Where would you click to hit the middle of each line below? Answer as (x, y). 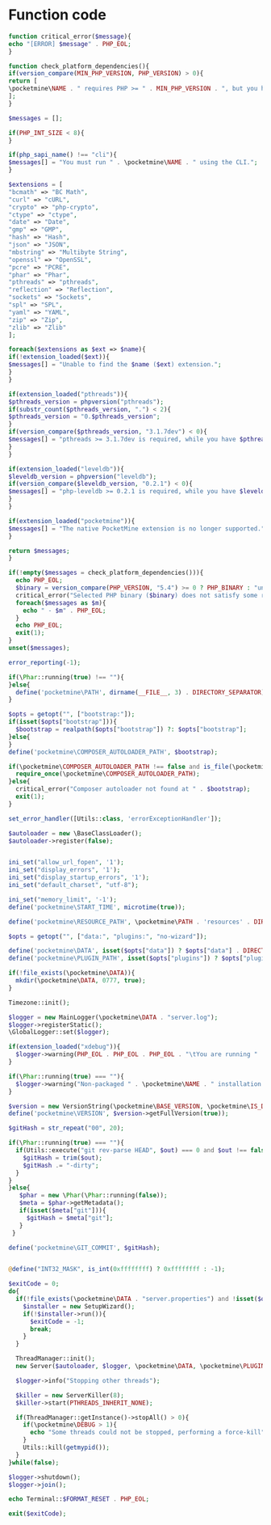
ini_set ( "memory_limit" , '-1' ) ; (63, 899)
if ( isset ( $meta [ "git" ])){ (63, 1210)
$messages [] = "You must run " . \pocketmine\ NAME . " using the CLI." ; (133, 163)
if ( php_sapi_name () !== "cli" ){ (63, 155)
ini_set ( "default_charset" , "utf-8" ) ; (73, 885)
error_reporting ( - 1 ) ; (45, 662)
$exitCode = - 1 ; (57, 1321)
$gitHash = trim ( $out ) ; (63, 1158)
